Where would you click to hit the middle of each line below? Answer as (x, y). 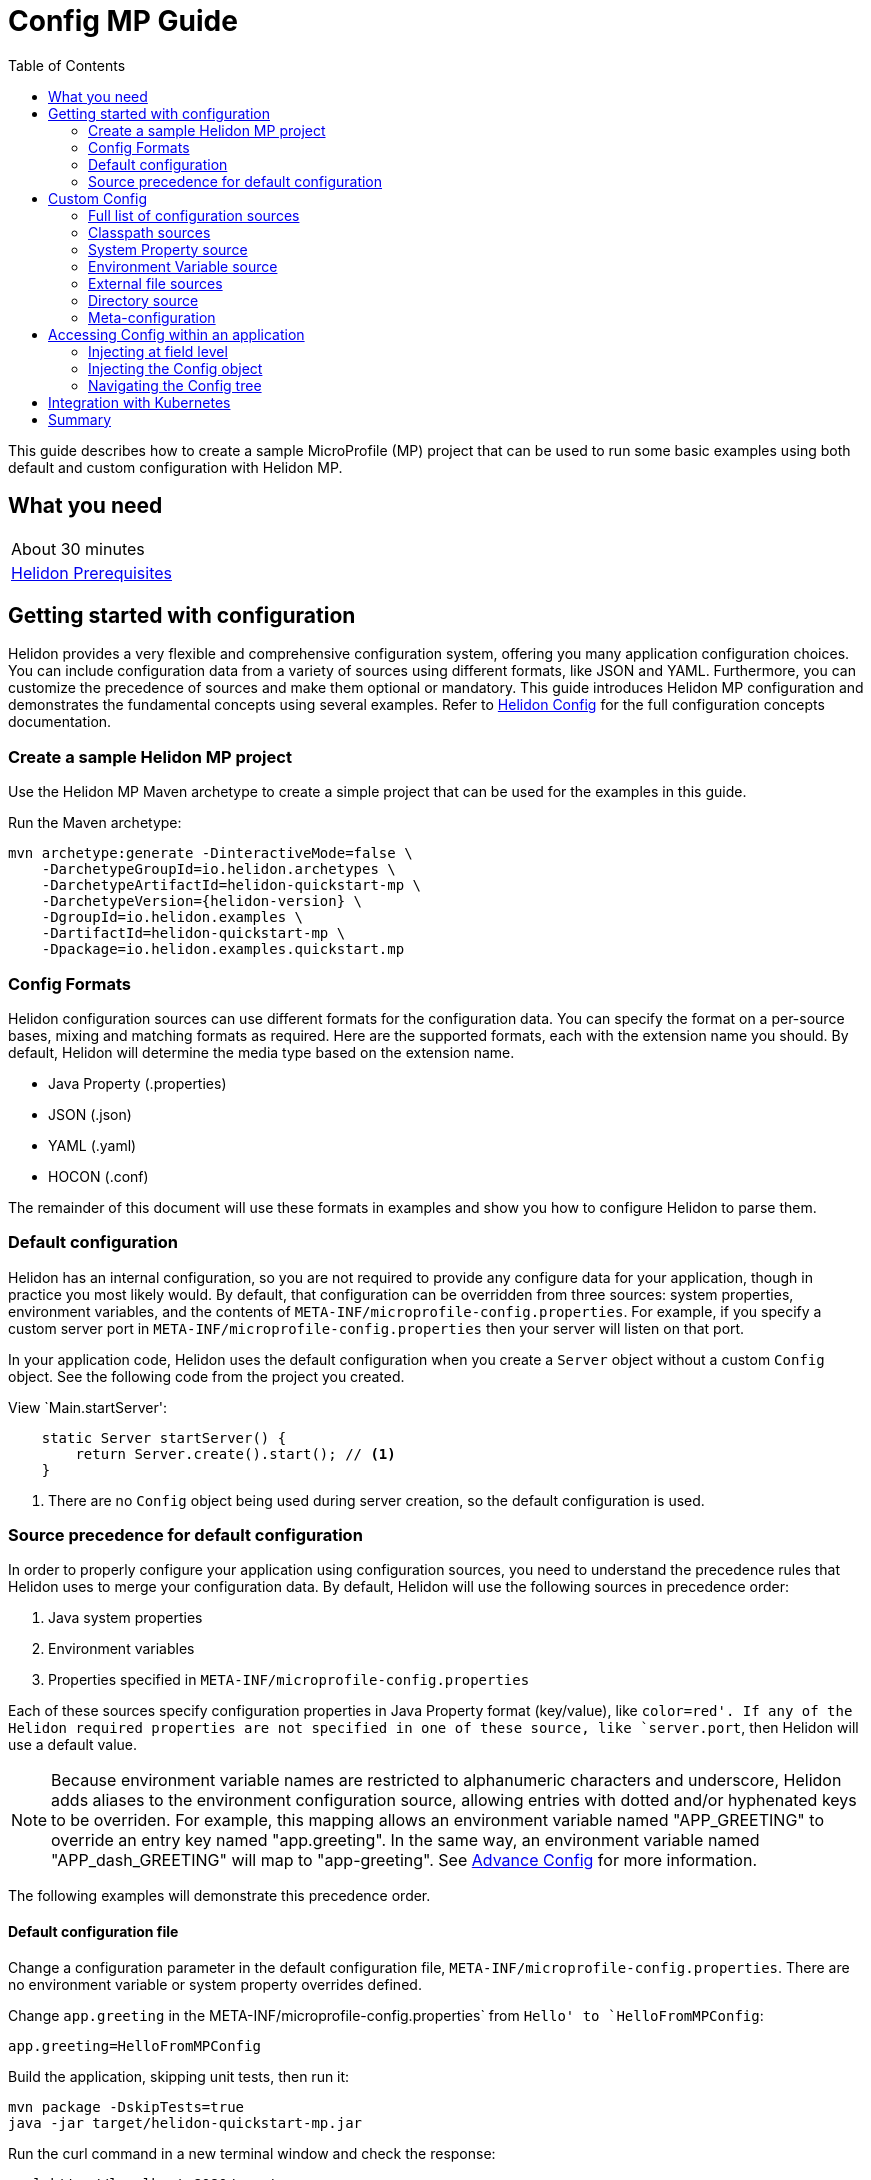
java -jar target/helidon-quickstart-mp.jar (185, 2122)
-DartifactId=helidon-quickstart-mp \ (193, 933)
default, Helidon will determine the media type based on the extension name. (261, 1052)
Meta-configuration (152, 317)
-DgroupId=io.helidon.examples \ (172, 917)
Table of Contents (67, 65)
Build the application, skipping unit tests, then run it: (179, 2076)
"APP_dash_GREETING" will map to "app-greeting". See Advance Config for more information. (404, 1860)
